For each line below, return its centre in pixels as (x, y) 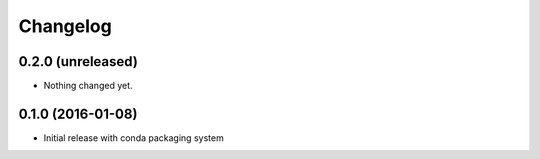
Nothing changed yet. (88, 86)
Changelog (65, 26)
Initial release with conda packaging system (133, 137)
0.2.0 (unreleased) (78, 61)
